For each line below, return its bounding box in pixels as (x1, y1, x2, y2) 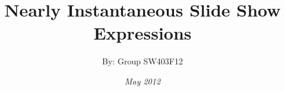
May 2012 (124, 74, 161, 87)
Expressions (93, 21, 192, 45)
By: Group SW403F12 (102, 55, 183, 67)
